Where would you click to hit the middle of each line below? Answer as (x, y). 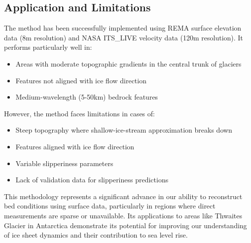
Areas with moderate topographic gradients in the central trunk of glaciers (128, 63)
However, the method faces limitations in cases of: (79, 113)
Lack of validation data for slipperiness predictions (92, 180)
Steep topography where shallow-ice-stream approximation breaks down (124, 130)
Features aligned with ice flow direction (75, 146)
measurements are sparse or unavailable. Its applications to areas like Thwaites (123, 215)
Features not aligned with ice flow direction (81, 80)
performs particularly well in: (48, 47)
